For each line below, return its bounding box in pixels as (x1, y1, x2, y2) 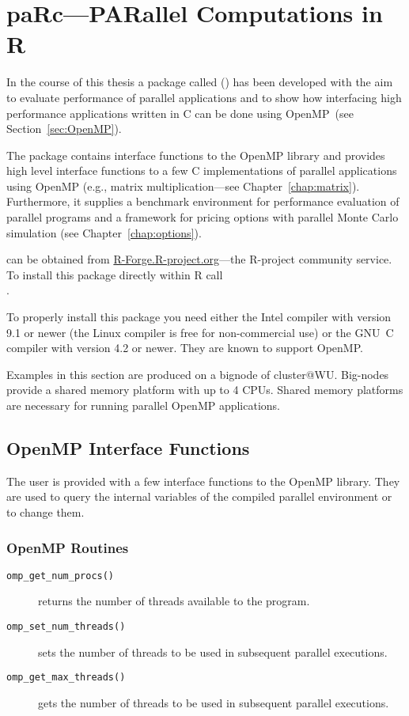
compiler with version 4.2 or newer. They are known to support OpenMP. (6, 339, 363, 356)
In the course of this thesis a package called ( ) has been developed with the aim (6, 74, 393, 90)
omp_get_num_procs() (6, 570, 115, 582)
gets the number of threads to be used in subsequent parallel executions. (38, 694, 389, 710)
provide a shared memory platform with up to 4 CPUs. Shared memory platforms (6, 381, 403, 398)
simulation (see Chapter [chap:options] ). (6, 224, 202, 241)
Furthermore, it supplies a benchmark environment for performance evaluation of (6, 193, 400, 210)
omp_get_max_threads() (6, 672, 126, 684)
